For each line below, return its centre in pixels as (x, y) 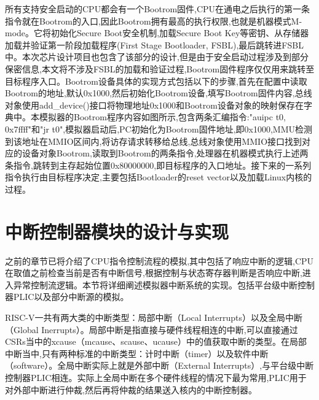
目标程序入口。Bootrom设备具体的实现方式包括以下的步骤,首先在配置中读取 (156, 81)
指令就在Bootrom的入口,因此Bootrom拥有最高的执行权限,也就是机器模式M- (154, 21)
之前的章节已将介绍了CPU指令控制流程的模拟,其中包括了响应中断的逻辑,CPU (159, 260)
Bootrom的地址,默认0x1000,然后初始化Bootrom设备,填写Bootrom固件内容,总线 (159, 93)
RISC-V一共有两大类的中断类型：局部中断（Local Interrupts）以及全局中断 (154, 317)
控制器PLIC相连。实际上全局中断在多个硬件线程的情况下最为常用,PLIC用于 (156, 377)
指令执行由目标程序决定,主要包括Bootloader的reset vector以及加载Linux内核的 (159, 177)
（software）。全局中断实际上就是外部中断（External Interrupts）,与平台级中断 (159, 365)
